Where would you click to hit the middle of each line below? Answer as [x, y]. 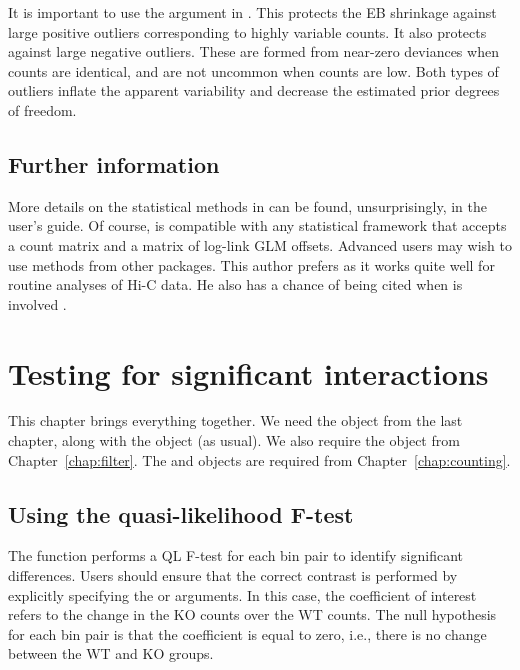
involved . [37, 303]
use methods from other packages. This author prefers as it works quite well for [251, 264]
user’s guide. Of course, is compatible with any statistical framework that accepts [257, 225]
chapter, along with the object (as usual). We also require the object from [234, 440]
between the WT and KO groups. [111, 653]
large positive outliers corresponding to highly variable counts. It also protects [247, 31]
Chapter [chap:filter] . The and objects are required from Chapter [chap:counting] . [259, 459]
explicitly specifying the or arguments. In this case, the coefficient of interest [242, 594]
